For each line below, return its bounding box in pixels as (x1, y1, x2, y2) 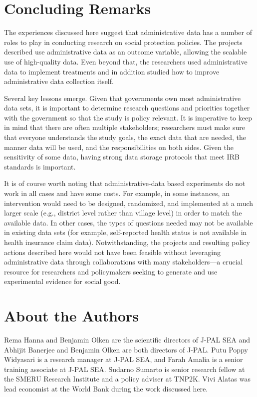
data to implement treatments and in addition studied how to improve (4, 66, 220, 76)
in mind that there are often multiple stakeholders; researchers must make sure (4, 122, 245, 132)
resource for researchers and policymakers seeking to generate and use (4, 266, 218, 276)
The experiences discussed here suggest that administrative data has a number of (4, 27, 252, 37)
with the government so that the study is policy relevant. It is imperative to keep (4, 112, 252, 122)
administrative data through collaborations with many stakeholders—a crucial (4, 256, 243, 267)
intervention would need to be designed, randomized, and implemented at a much (4, 197, 254, 208)
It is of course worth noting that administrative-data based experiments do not (4, 178, 246, 188)
